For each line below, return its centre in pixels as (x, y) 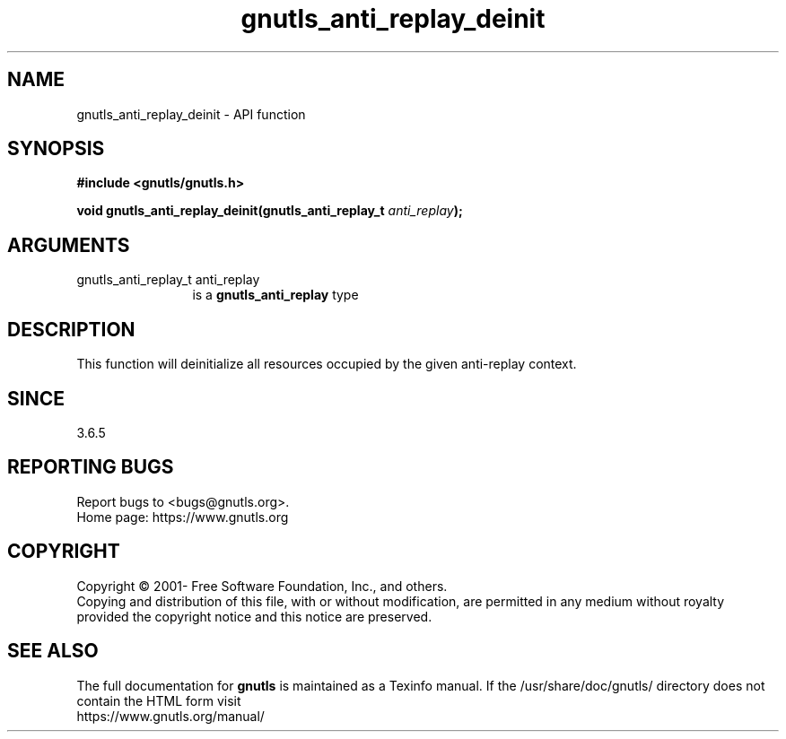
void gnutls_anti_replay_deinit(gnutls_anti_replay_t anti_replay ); (270, 211)
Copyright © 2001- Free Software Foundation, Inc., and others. (262, 586)
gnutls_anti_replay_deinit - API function (191, 114)
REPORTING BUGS (91, 467)
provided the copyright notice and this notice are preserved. (254, 616)
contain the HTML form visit (159, 700)
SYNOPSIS (56, 149)
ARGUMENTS (69, 245)
